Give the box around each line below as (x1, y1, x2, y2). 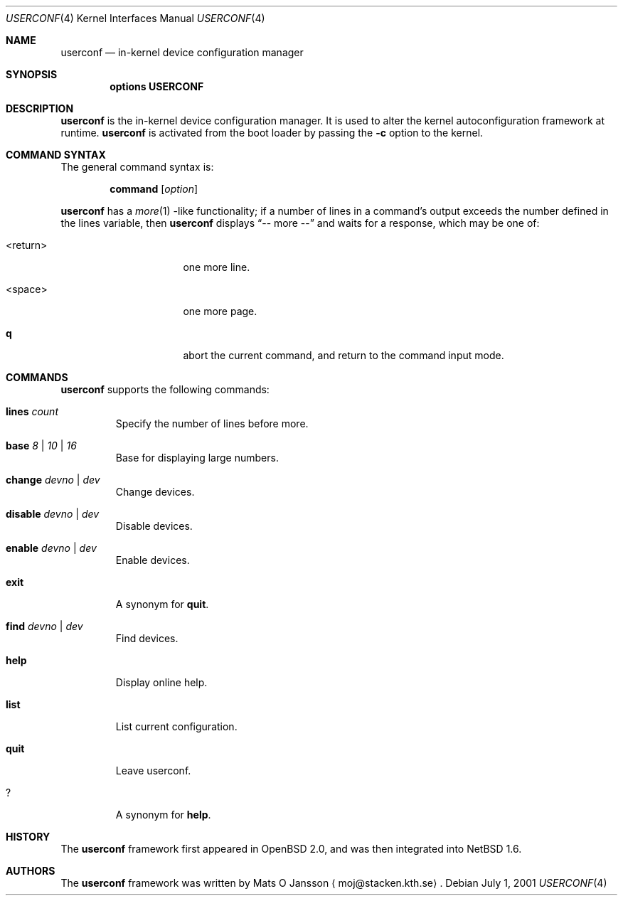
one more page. (183, 305, 257, 317)
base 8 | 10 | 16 (6, 439, 77, 452)
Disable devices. (115, 520, 193, 532)
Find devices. (115, 632, 179, 644)
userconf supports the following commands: (60, 383, 270, 395)
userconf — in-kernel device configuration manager (60, 46, 304, 58)
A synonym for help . (115, 809, 211, 821)
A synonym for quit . (115, 598, 209, 610)
